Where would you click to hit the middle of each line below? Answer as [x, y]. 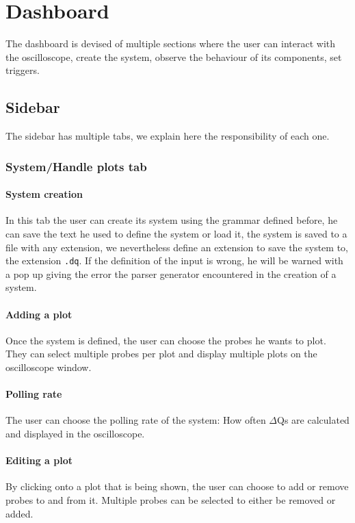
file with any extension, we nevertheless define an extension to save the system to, [177, 247]
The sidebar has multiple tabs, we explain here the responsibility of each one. [168, 136]
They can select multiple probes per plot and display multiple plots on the [161, 354]
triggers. [23, 70]
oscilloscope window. [49, 367]
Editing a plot [39, 460]
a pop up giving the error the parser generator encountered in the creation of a [171, 273]
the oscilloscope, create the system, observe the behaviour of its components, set [174, 56]
